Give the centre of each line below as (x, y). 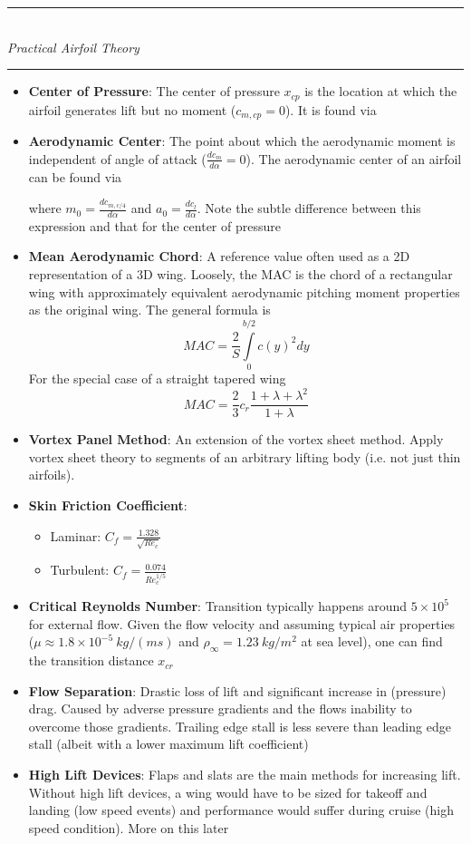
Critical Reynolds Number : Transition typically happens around (217, 606)
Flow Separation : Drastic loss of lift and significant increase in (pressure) (237, 690)
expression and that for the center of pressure (154, 225)
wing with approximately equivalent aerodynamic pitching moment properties (244, 291)
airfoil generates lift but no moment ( (132, 109)
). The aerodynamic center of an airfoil (354, 158)
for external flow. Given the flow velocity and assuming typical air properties (242, 623)
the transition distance (91, 660)
